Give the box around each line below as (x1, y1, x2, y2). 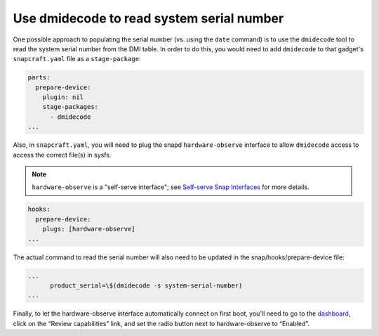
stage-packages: (42, 103, 98, 111)
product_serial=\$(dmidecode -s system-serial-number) (50, 281, 243, 290)
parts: (27, 74, 51, 82)
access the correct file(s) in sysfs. (13, 150, 112, 159)
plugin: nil (42, 93, 84, 101)
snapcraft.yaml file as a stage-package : (13, 55, 141, 63)
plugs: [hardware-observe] (42, 225, 136, 233)
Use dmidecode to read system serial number (13, 11, 284, 26)
